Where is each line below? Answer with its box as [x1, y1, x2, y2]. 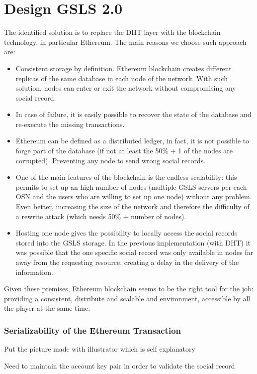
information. [15, 266, 53, 277]
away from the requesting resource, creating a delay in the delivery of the [15, 257, 239, 267]
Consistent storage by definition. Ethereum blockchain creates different [15, 63, 232, 73]
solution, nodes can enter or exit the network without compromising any [15, 83, 236, 93]
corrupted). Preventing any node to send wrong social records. [15, 155, 206, 165]
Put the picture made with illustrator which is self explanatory [4, 344, 195, 354]
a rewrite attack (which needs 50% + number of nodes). [15, 211, 186, 221]
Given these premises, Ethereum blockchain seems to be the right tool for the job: [4, 283, 254, 294]
